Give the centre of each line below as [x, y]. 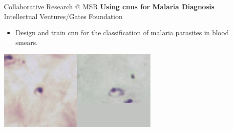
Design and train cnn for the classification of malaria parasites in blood [122, 33]
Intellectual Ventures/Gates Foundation [63, 16]
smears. [27, 42]
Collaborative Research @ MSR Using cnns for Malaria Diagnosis [109, 6]
